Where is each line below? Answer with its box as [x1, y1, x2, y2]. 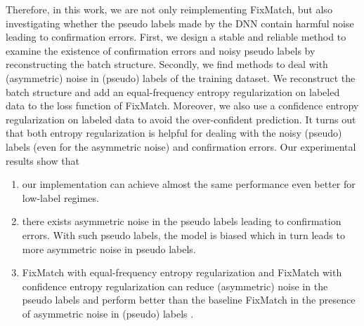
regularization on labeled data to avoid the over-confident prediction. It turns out [6, 111, 356, 126]
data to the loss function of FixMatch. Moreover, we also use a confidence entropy [6, 98, 359, 113]
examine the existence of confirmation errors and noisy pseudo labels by [6, 43, 316, 57]
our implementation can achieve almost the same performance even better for [22, 177, 356, 191]
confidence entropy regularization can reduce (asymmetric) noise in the [22, 278, 328, 293]
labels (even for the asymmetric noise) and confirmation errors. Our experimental [6, 139, 356, 154]
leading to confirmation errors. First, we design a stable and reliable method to [6, 29, 346, 44]
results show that [6, 153, 79, 168]
